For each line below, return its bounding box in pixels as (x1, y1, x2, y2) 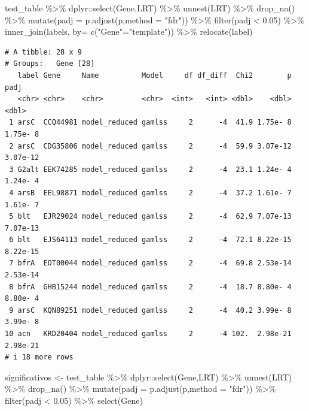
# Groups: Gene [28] (5, 59, 95, 68)
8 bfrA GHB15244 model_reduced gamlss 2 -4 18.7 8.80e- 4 (9, 282, 292, 291)
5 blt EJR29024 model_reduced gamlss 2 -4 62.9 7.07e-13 (9, 212, 292, 221)
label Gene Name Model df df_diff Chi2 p (17, 71, 292, 80)
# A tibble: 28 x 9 (5, 47, 82, 56)
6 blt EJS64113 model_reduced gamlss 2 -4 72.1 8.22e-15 (9, 235, 292, 244)
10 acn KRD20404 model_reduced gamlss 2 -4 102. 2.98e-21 (5, 330, 292, 339)
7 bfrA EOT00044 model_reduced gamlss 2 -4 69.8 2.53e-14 (9, 259, 292, 268)
